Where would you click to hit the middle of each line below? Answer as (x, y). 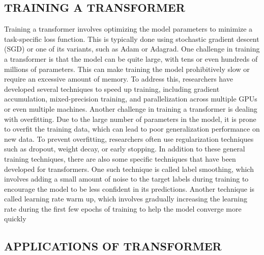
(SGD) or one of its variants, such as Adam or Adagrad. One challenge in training (132, 49)
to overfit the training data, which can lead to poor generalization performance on (132, 129)
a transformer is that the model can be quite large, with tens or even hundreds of (131, 58)
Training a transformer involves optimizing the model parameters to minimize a (128, 29)
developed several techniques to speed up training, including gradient (112, 88)
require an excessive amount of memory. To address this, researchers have (119, 79)
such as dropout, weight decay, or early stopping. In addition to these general (125, 149)
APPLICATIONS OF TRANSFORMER (113, 246)
